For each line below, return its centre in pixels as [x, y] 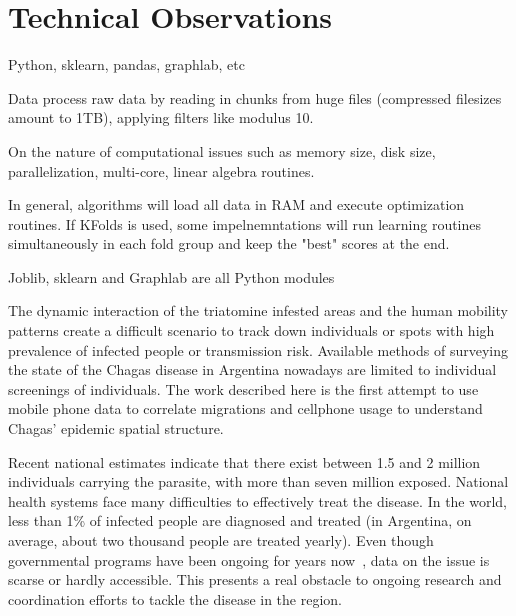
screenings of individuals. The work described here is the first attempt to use [243, 388]
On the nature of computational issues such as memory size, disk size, [222, 150]
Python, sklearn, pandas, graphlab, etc [126, 64]
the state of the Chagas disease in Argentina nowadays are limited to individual [252, 369]
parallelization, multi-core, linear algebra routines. [161, 170]
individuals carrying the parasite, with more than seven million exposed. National [258, 481]
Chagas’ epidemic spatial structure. [116, 428]
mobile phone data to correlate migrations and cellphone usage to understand [245, 408]
